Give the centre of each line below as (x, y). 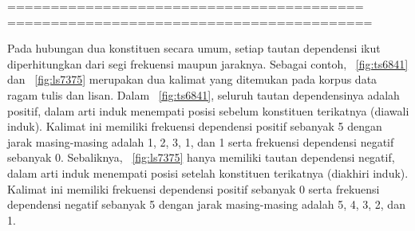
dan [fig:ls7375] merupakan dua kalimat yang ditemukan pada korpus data (192, 79)
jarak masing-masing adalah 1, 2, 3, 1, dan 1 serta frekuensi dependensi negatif (201, 141)
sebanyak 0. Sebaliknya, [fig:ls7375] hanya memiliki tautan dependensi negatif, (201, 157)
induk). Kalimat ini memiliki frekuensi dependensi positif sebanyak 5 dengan (195, 126)
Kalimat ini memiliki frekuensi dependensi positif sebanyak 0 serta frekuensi (194, 188)
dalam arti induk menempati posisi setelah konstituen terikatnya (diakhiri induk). (208, 172)
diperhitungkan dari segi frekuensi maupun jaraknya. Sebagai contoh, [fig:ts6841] (208, 63)
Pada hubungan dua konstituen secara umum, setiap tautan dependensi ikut (194, 48)
